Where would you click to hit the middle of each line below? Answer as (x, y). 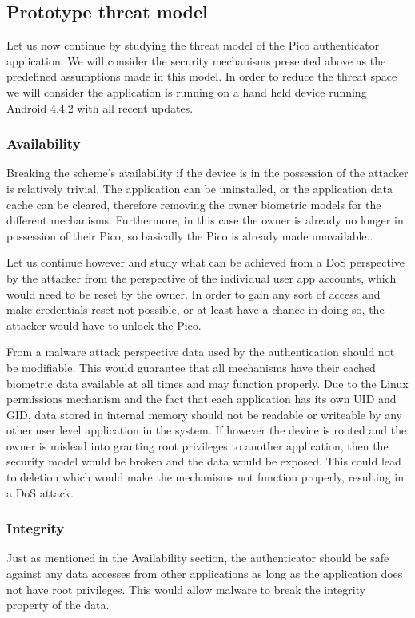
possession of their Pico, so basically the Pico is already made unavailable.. (190, 235)
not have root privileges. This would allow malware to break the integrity (186, 589)
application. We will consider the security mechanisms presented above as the (196, 60)
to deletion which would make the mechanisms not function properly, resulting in (205, 477)
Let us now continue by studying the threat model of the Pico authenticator (193, 45)
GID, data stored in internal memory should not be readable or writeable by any (204, 414)
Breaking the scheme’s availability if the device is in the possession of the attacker (207, 173)
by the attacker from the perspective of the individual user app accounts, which (202, 277)
